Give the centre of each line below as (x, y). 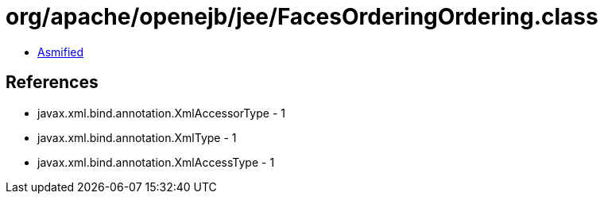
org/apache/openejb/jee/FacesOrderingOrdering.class (302, 17)
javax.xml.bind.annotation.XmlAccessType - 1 (156, 162)
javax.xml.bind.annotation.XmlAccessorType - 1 (161, 113)
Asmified (61, 52)
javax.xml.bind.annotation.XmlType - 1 (137, 137)
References (52, 83)
